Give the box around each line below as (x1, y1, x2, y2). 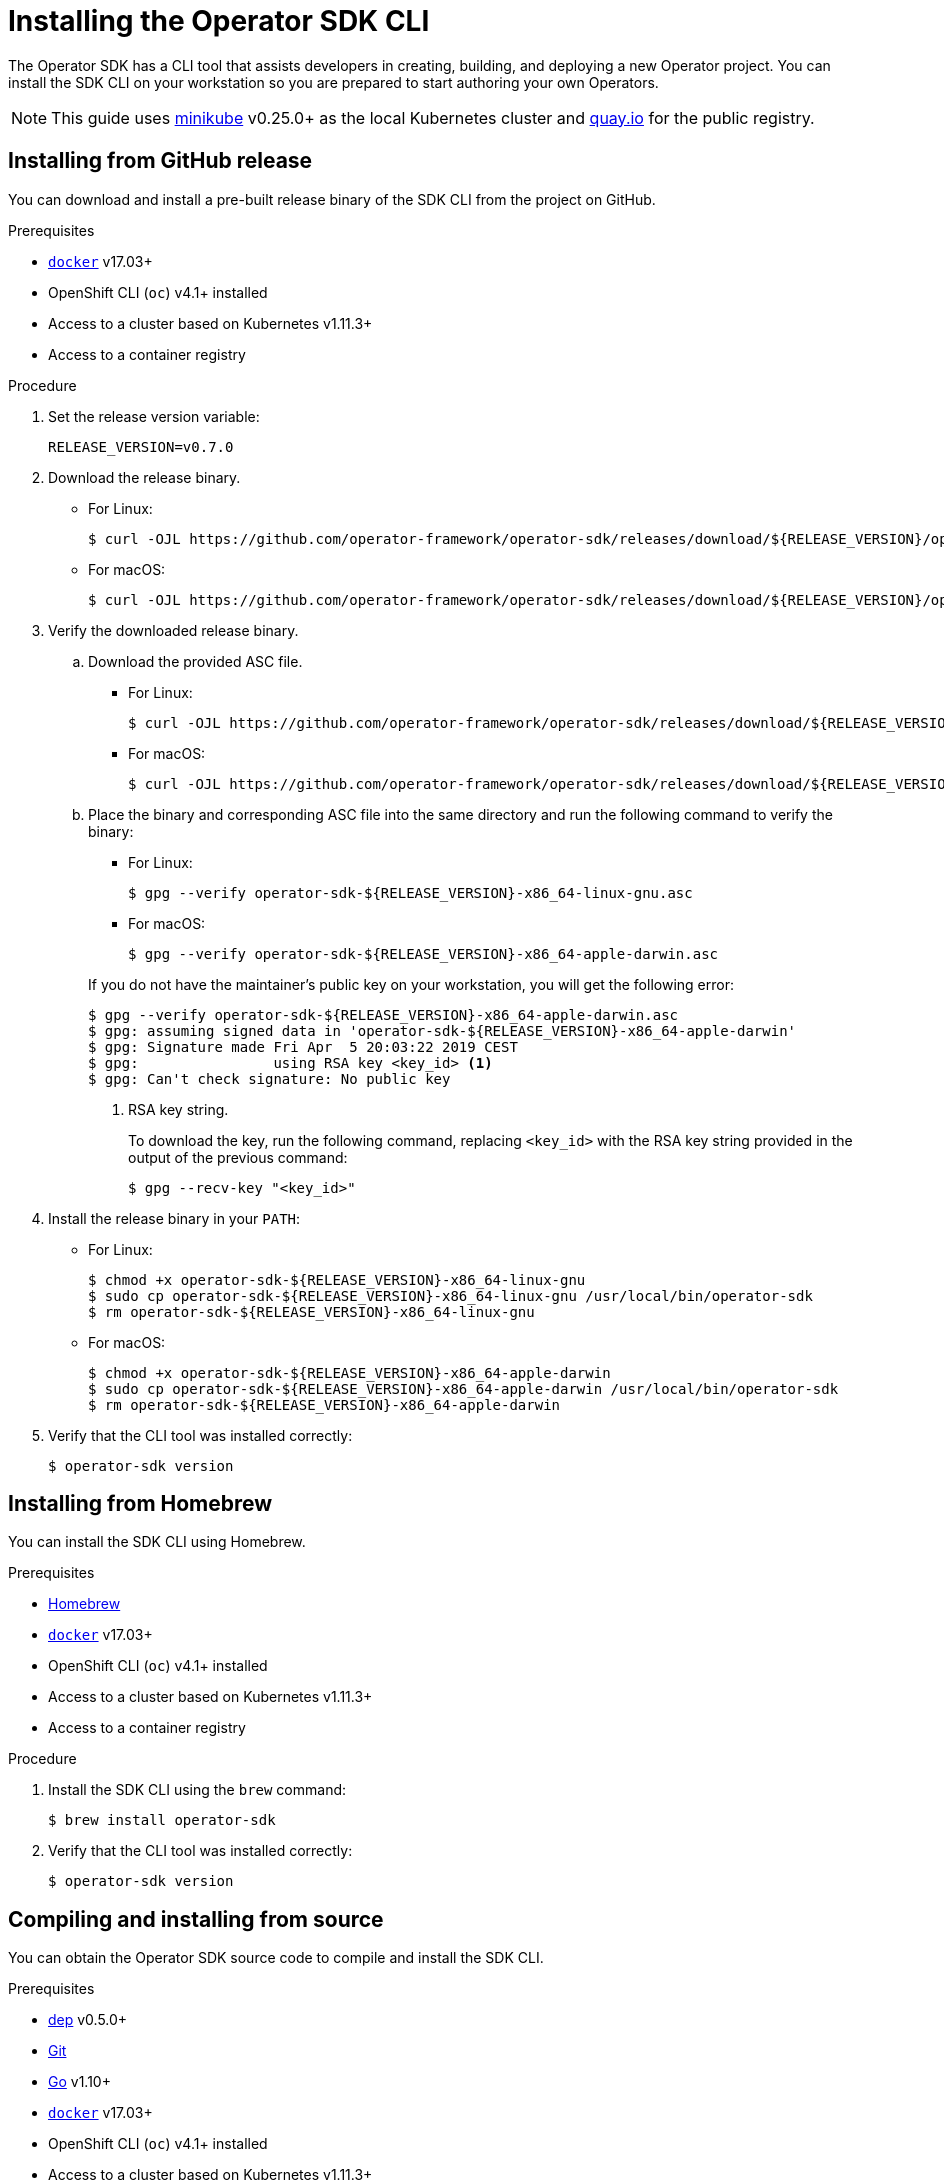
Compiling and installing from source (8, 1906, 384, 1932)
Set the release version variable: (48, 407, 260, 425)
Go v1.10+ (48, 2073, 111, 2091)
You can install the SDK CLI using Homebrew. (8, 1533, 306, 1551)
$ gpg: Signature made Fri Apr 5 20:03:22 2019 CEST (88, 1038, 518, 1055)
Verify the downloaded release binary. (48, 621, 299, 639)
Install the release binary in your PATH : (48, 1209, 301, 1227)
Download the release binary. (48, 468, 241, 486)
